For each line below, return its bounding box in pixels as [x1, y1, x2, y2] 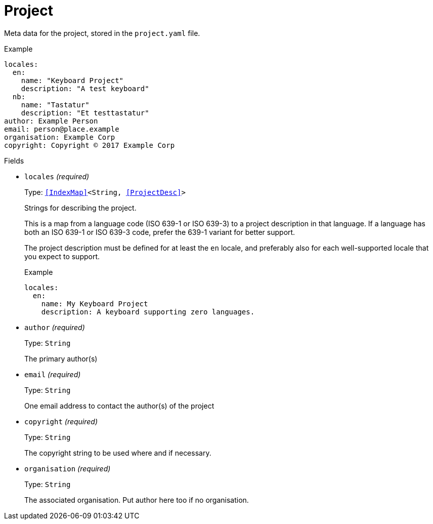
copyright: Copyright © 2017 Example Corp [4, 141, 175, 149]
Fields [4, 156, 24, 165]
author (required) [24, 323, 85, 332]
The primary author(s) [24, 354, 98, 363]
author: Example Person [4, 116, 98, 125]
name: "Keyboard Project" [21, 76, 124, 85]
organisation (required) [24, 464, 111, 473]
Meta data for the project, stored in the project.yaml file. [4, 28, 200, 37]
